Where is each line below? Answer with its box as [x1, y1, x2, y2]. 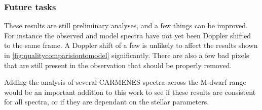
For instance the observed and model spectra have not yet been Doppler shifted [4, 30, 251, 40]
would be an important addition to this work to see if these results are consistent [4, 86, 256, 97]
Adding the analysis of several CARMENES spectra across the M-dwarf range [4, 77, 246, 87]
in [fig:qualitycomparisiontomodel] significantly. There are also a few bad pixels [4, 50, 249, 60]
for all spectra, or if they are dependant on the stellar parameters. [4, 96, 209, 107]
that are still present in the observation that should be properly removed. [4, 60, 232, 70]
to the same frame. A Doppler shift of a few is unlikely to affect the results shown [4, 40, 258, 50]
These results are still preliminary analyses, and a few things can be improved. [4, 20, 248, 31]
